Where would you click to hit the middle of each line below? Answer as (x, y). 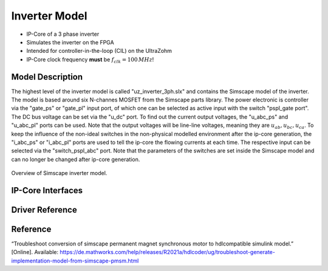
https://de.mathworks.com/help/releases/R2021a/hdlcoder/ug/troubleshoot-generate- (168, 252)
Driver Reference (44, 210)
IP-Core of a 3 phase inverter (63, 34)
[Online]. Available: (35, 252)
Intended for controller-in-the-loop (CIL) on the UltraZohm (99, 51)
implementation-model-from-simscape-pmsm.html (75, 261)
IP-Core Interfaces (47, 190)
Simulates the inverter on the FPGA (70, 42)
